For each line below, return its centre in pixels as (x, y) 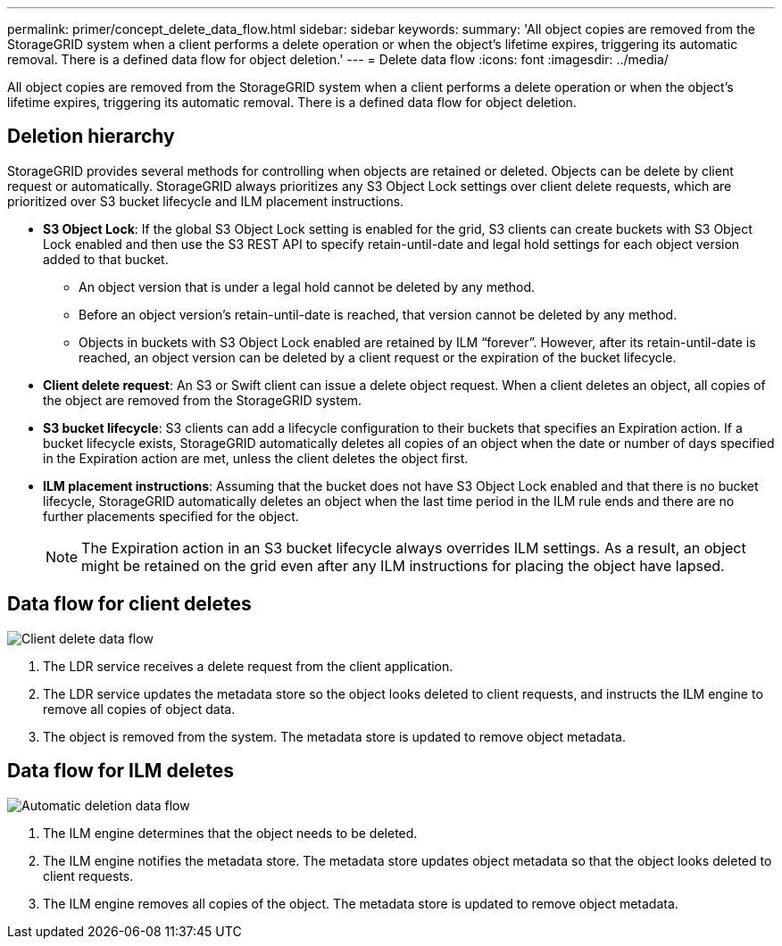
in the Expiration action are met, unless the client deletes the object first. (256, 458)
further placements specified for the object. (171, 516)
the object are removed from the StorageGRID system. (203, 400)
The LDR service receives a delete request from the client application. (248, 666)
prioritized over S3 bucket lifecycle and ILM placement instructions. (206, 201)
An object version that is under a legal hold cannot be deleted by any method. (307, 286)
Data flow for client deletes (129, 604)
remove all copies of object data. (139, 709)
